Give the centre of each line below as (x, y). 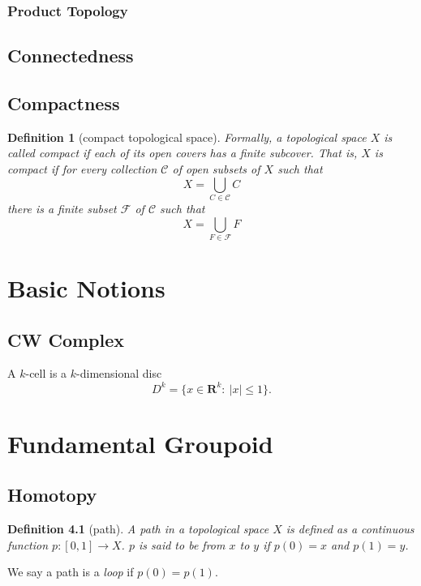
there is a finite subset (62, 208)
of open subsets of (216, 169)
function (28, 544)
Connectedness (71, 56)
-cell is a (46, 373)
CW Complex (66, 339)
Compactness (64, 103)
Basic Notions (86, 288)
